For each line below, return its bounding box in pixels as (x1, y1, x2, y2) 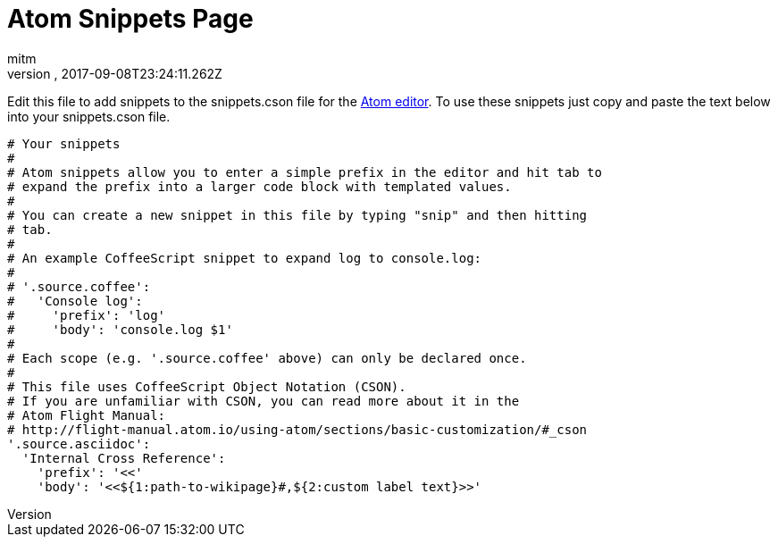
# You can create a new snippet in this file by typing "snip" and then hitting (7, 207, 588, 222)
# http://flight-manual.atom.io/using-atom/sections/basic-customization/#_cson (7, 422, 588, 437)
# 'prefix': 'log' (7, 307, 166, 322)
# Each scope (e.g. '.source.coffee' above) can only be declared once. (7, 350, 527, 365)
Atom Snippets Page (7, 4, 254, 34)
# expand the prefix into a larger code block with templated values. (7, 179, 512, 194)
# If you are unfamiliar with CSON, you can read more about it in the (7, 393, 520, 408)
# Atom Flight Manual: (7, 407, 166, 423)
